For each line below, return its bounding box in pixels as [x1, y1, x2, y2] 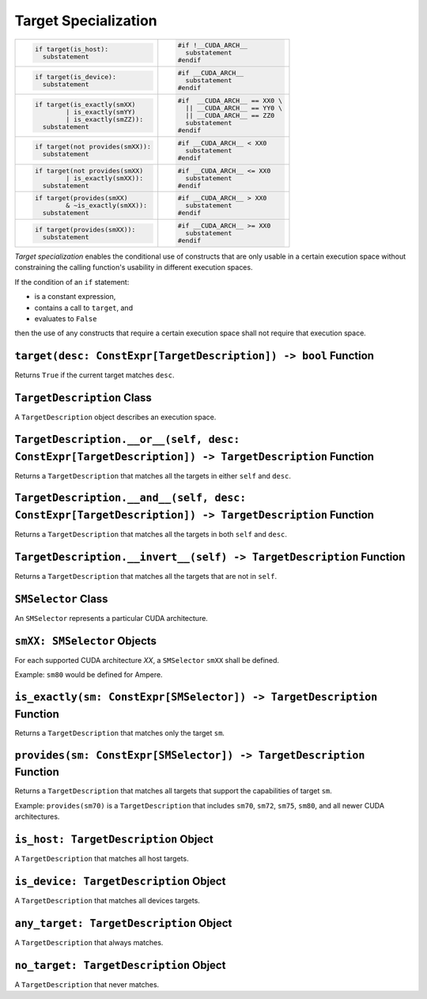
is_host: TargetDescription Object [14, 832, 213, 846]
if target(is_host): [34, 44, 109, 53]
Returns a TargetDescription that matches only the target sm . [14, 728, 225, 737]
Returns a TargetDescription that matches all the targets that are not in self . [14, 572, 277, 581]
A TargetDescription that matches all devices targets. [14, 895, 201, 905]
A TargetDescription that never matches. [14, 979, 160, 989]
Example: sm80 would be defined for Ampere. [14, 670, 163, 679]
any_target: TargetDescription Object [14, 916, 232, 929]
